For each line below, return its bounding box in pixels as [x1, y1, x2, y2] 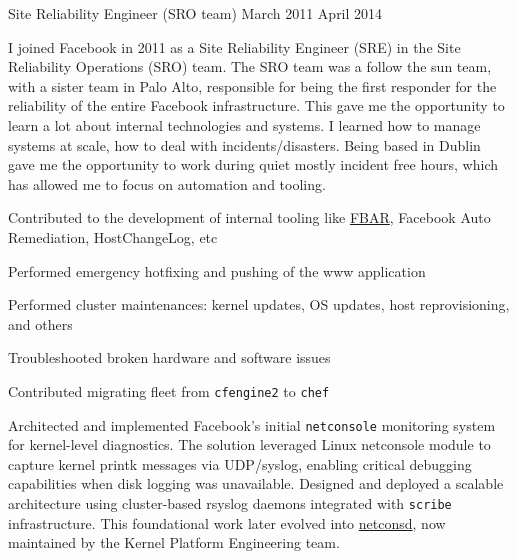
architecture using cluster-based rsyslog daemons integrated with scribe [8, 493, 452, 513]
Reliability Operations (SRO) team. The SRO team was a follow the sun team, [8, 56, 492, 77]
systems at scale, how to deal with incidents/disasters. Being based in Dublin [8, 134, 481, 155]
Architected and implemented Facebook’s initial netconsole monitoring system [8, 414, 496, 435]
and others [8, 313, 73, 334]
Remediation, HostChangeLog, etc [8, 226, 218, 247]
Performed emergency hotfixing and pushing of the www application [8, 260, 426, 281]
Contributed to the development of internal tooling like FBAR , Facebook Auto [8, 207, 491, 228]
